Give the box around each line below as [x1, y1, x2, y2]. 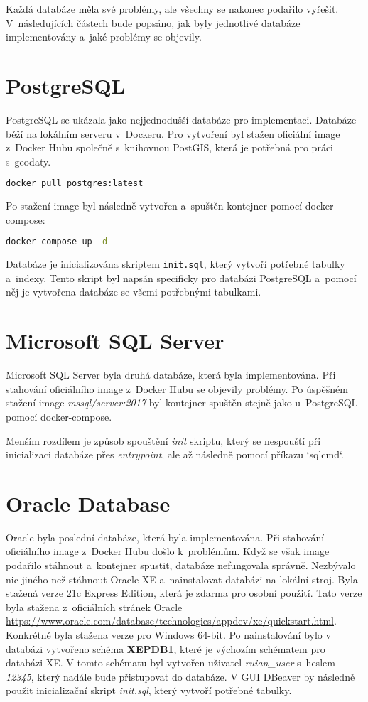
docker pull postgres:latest [6, 178, 144, 189]
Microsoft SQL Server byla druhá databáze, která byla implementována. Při [6, 367, 336, 382]
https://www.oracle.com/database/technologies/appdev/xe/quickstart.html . [6, 613, 337, 628]
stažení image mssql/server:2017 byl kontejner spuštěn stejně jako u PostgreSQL [6, 395, 358, 410]
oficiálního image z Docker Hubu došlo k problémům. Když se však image [6, 544, 330, 558]
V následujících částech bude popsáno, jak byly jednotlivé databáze [6, 15, 301, 30]
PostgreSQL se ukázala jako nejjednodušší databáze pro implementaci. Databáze [6, 112, 357, 126]
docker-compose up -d [6, 237, 108, 247]
